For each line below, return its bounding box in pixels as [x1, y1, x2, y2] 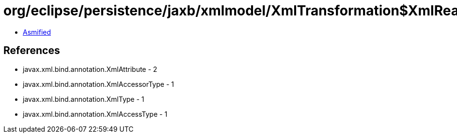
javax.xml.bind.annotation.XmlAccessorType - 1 [23, 80, 174, 88]
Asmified [23, 27, 51, 36]
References [3, 44, 60, 57]
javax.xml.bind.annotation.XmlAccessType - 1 [23, 110, 168, 118]
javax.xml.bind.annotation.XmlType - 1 [23, 95, 144, 103]
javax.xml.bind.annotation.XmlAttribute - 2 [23, 65, 158, 73]
